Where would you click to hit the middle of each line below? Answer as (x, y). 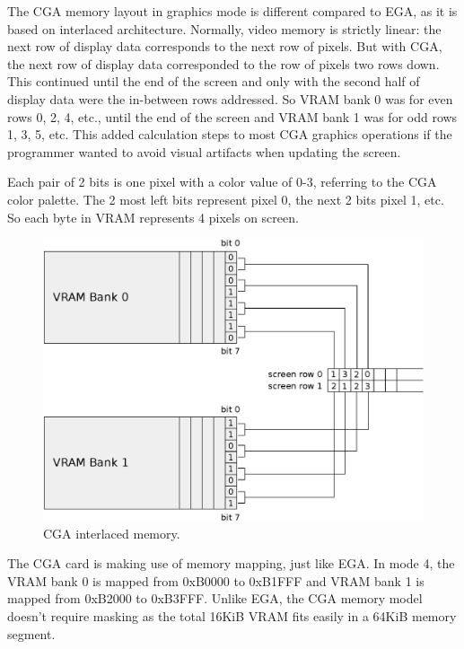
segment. (31, 633)
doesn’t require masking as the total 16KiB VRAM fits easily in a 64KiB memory (232, 615)
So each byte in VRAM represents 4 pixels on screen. (153, 217)
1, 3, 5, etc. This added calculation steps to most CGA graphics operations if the (230, 134)
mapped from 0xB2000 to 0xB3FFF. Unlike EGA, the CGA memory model (215, 598)
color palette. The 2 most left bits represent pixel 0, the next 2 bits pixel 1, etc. (226, 199)
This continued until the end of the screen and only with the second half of (214, 81)
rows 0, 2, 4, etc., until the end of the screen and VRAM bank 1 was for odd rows (232, 116)
